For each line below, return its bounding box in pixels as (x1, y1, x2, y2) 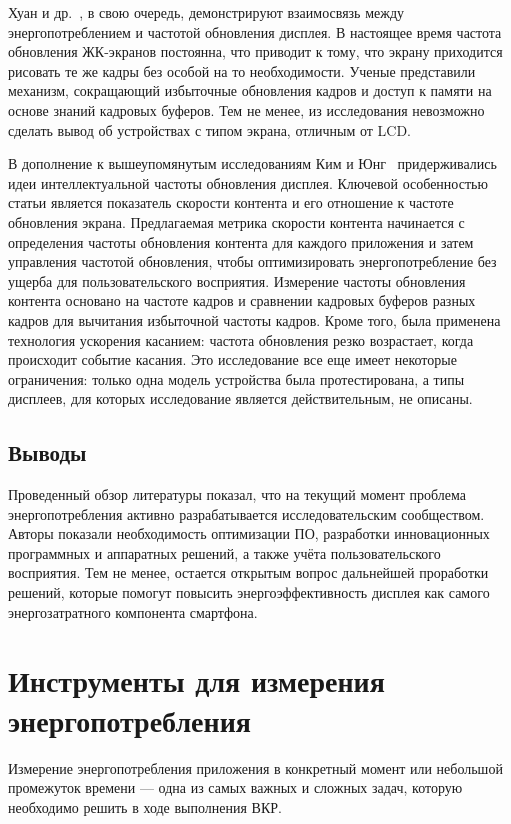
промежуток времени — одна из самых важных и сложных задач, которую (8, 777, 463, 798)
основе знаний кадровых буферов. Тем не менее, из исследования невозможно (8, 99, 485, 120)
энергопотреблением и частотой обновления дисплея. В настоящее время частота (8, 21, 502, 42)
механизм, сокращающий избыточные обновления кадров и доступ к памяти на (8, 80, 492, 101)
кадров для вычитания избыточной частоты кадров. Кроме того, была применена (8, 309, 501, 330)
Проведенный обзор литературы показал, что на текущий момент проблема (8, 484, 466, 505)
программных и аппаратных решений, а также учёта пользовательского (8, 542, 441, 563)
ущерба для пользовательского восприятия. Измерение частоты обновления (8, 270, 466, 291)
